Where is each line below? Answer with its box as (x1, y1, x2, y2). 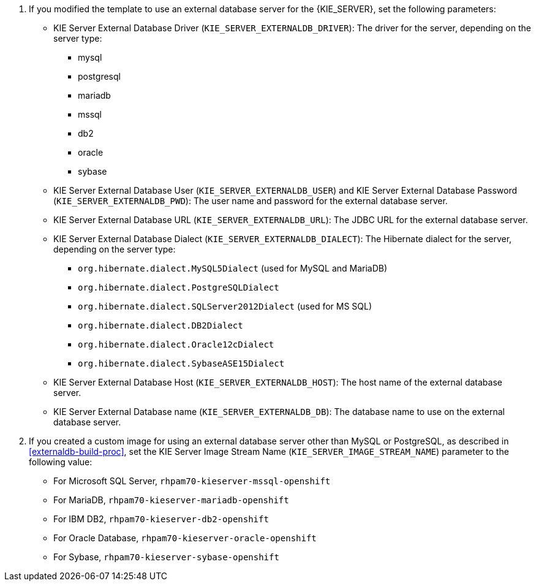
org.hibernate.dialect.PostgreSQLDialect (78, 283, 279, 292)
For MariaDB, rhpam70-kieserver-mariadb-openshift (53, 495, 289, 505)
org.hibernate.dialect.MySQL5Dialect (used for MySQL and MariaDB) (78, 263, 388, 273)
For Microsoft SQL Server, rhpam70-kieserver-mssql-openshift (53, 476, 331, 486)
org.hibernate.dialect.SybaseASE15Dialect (78, 359, 285, 368)
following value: (29, 457, 92, 467)
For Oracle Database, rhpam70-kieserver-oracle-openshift (53, 533, 317, 543)
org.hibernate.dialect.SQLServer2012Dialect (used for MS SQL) (78, 301, 372, 311)
